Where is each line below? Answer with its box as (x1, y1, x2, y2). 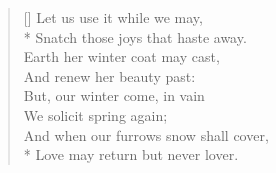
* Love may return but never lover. (23, 144, 239, 165)
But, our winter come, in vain (23, 85, 205, 106)
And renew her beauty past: (23, 65, 196, 86)
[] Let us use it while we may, (23, 7, 203, 27)
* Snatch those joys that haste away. (23, 26, 247, 47)
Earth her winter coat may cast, (23, 46, 220, 67)
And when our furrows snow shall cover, (23, 124, 269, 145)
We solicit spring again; (23, 104, 168, 125)
